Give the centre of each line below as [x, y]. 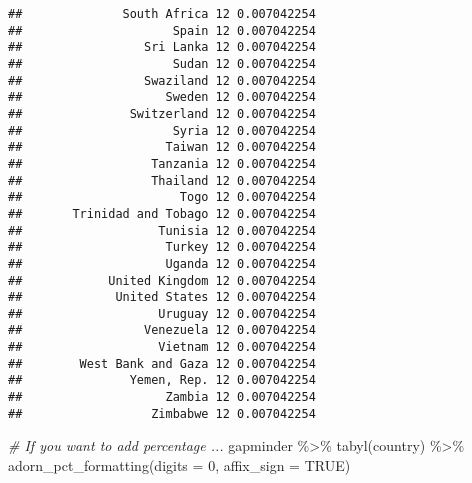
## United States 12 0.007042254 [162, 297]
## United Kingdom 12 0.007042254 [162, 280]
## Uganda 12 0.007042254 [162, 263]
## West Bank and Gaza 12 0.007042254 [162, 363]
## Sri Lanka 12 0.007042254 [162, 47]
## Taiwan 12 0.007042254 [162, 147]
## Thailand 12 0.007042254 [162, 180]
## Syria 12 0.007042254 [162, 130]
